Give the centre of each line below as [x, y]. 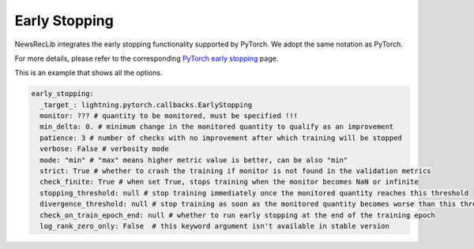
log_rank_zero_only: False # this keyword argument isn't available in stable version [215, 226]
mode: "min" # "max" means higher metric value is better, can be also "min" [194, 160]
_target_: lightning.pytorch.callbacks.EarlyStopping [146, 105]
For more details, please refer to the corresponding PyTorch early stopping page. [147, 58]
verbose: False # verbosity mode [104, 149]
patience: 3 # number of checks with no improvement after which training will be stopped [221, 138]
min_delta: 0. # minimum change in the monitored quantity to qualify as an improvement [217, 127]
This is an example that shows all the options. [88, 73]
